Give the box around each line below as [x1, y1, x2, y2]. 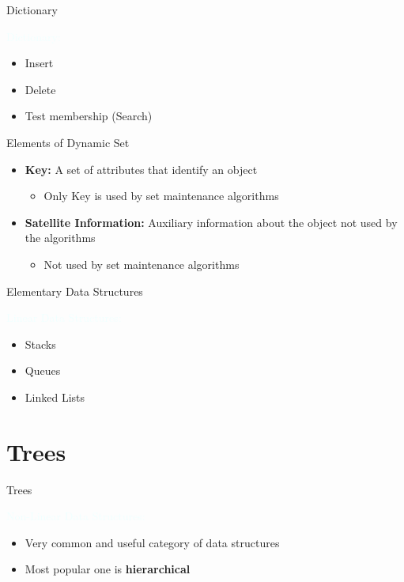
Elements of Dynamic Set [6, 134, 130, 150]
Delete [25, 81, 56, 97]
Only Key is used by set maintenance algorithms [43, 187, 279, 204]
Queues [25, 362, 61, 379]
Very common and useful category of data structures [25, 534, 280, 550]
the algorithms [25, 229, 96, 246]
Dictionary [6, 2, 58, 17]
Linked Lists [25, 388, 85, 405]
